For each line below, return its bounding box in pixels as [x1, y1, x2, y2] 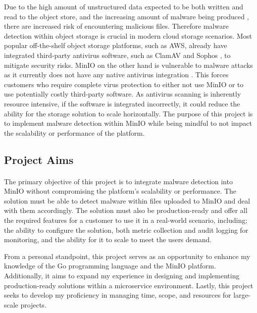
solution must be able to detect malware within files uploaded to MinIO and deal [4, 195, 250, 206]
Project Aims [4, 152, 74, 167]
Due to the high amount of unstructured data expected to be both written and [4, 1, 244, 11]
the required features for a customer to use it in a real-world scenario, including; [4, 215, 248, 225]
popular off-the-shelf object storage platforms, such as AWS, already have [4, 40, 227, 51]
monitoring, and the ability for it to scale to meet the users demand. [4, 234, 212, 245]
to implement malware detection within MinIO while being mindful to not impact [4, 118, 252, 128]
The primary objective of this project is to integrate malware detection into [4, 176, 233, 186]
